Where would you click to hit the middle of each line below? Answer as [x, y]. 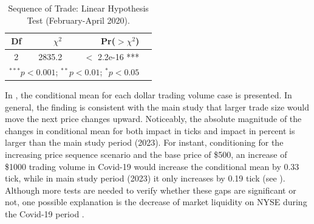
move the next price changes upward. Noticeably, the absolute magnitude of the [153, 119]
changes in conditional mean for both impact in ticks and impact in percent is [150, 130]
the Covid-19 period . [45, 213]
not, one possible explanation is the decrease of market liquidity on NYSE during [156, 202]
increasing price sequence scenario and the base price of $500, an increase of [146, 154]
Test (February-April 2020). [78, 20]
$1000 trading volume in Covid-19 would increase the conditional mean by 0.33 [152, 166]
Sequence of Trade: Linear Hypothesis [78, 8]
